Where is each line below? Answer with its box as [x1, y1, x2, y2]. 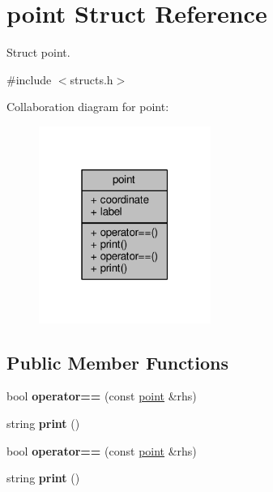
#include [6, 71, 52, 88]
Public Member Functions [6, 349, 228, 374]
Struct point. [6, 44, 70, 61]
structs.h [70, 71, 113, 88]
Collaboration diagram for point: [6, 98, 169, 115]
